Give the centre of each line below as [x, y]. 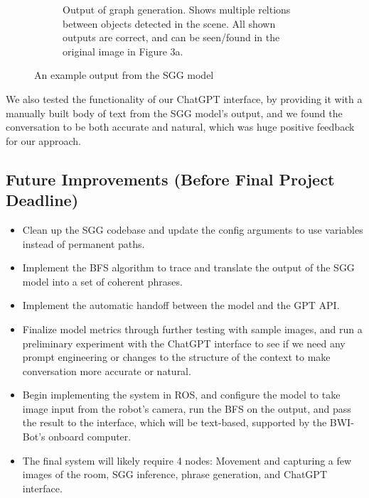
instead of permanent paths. [84, 243]
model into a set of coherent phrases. [102, 281]
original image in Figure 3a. [123, 51]
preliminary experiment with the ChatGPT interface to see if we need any [184, 343]
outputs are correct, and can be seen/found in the [171, 37]
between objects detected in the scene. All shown [169, 23]
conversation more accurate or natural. [107, 370]
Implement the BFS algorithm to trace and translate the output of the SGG [188, 267]
